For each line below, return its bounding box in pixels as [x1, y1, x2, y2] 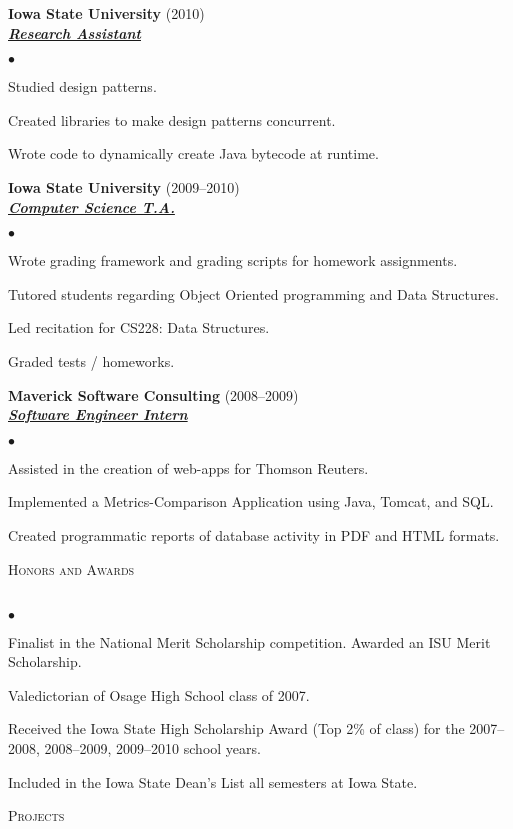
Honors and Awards [8, 558, 135, 579]
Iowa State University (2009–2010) [8, 176, 240, 197]
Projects [8, 805, 65, 826]
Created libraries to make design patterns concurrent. [8, 109, 336, 130]
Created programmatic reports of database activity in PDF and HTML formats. [8, 524, 500, 545]
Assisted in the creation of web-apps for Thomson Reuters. [8, 457, 369, 478]
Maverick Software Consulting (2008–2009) [8, 384, 299, 405]
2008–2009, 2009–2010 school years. [44, 738, 261, 759]
